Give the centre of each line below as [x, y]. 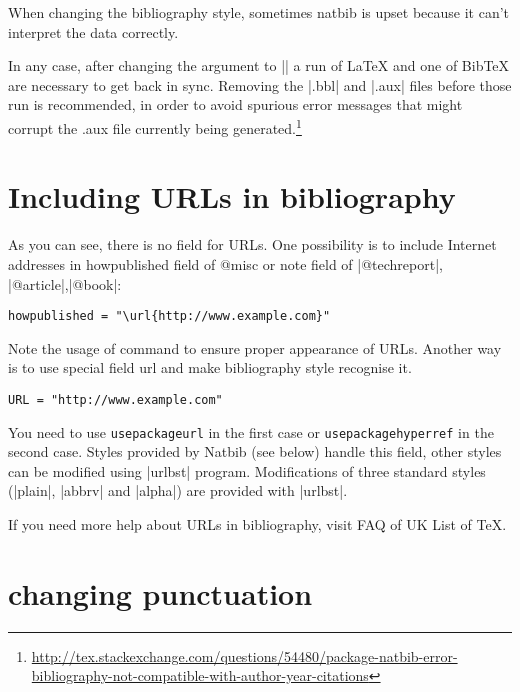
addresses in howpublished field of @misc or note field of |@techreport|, [225, 263]
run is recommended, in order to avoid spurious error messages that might [235, 104]
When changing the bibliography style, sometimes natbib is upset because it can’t [259, 12]
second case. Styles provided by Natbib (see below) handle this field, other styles [255, 451]
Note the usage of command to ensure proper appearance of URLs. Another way [255, 347]
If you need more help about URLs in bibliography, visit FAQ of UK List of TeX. [257, 524]
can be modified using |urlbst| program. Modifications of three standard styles [247, 470]
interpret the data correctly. [93, 31]
